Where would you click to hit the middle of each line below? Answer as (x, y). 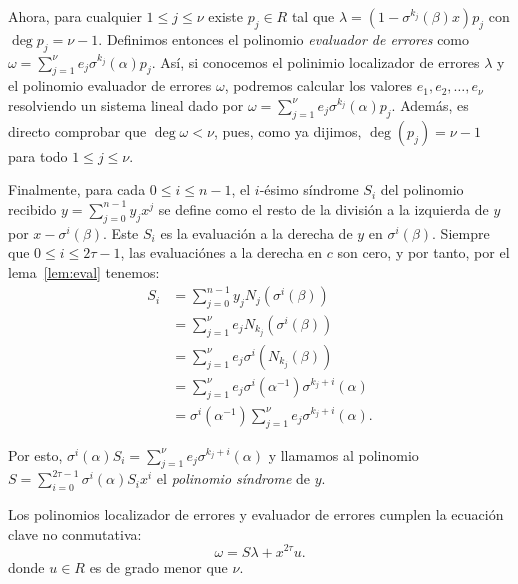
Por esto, (35, 454)
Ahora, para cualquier (75, 16)
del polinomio (422, 189)
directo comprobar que (77, 130)
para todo (38, 155)
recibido (32, 208)
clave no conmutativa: (75, 533)
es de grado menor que (158, 566)
